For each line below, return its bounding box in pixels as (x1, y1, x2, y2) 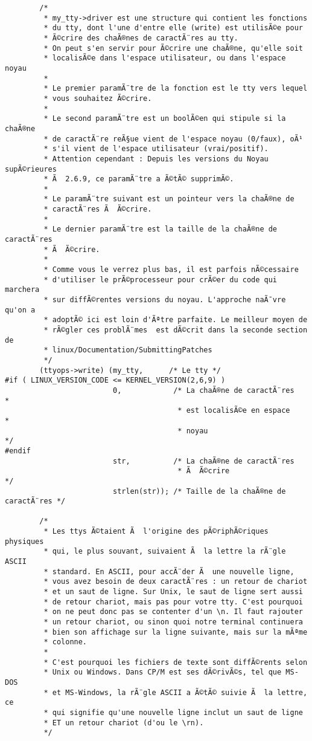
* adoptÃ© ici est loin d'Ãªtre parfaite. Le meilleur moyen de (43, 315, 308, 325)
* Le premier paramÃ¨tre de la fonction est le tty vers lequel (43, 84, 308, 93)
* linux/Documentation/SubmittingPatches (43, 346, 212, 355)
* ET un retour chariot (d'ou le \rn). (43, 718, 204, 727)
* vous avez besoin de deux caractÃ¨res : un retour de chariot (43, 577, 308, 586)
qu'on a (5, 305, 36, 314)
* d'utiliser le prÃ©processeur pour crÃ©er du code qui (43, 275, 278, 284)
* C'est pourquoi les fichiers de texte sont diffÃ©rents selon (43, 658, 308, 667)
